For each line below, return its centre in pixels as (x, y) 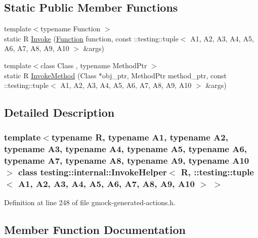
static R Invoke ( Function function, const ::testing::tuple (91, 38)
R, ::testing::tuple (217, 172)
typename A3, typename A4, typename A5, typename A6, (126, 149)
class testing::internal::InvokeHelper (92, 172)
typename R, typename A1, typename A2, (140, 137)
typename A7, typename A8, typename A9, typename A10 (127, 160)
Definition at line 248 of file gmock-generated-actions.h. (90, 202)
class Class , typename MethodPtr (94, 65)
